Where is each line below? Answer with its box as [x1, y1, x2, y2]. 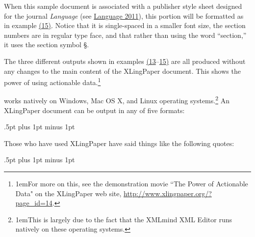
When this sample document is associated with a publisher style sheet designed [4, 1, 242, 11]
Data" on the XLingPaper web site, [15, 188, 122, 198]
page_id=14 [15, 198, 52, 208]
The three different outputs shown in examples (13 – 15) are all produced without [4, 56, 246, 66]
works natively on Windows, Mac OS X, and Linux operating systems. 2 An [4, 94, 229, 106]
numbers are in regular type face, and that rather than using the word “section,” [4, 30, 247, 40]
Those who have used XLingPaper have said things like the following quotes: [4, 138, 234, 148]
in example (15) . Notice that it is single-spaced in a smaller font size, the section [4, 20, 246, 30]
